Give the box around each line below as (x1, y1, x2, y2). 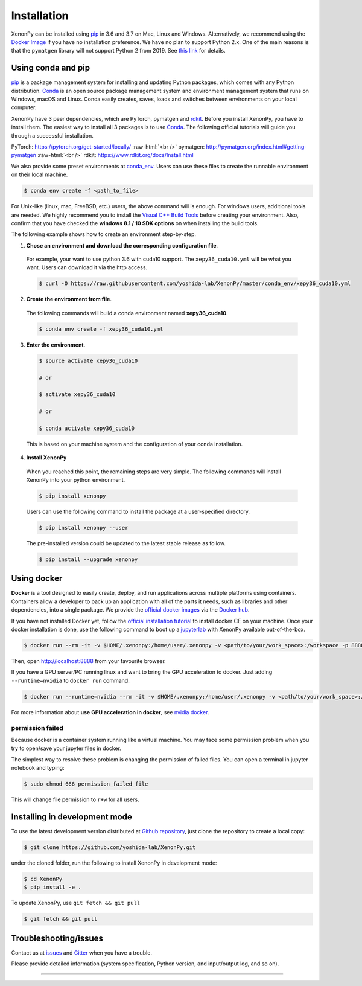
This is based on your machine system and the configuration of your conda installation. (26, 440, 243, 447)
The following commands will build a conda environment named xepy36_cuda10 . (26, 309, 229, 316)
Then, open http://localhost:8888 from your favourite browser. (11, 658, 166, 664)
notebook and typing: (11, 764, 65, 772)
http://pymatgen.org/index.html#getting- (206, 142, 307, 150)
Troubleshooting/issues (11, 933, 104, 943)
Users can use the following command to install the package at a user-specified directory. (26, 508, 250, 516)
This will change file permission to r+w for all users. (11, 796, 139, 803)
